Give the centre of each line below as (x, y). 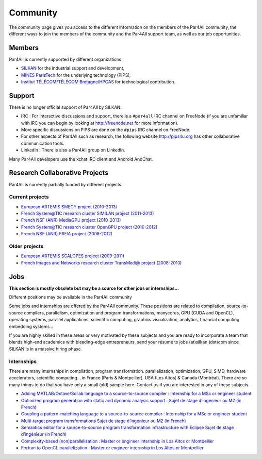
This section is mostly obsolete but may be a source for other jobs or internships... (94, 288)
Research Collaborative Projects (59, 173)
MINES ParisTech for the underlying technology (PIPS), (76, 75)
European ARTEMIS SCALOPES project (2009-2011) (73, 256)
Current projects (29, 197)
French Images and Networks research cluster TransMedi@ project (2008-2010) (101, 262)
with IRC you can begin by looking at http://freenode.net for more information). (100, 123)
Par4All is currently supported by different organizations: (66, 59)
